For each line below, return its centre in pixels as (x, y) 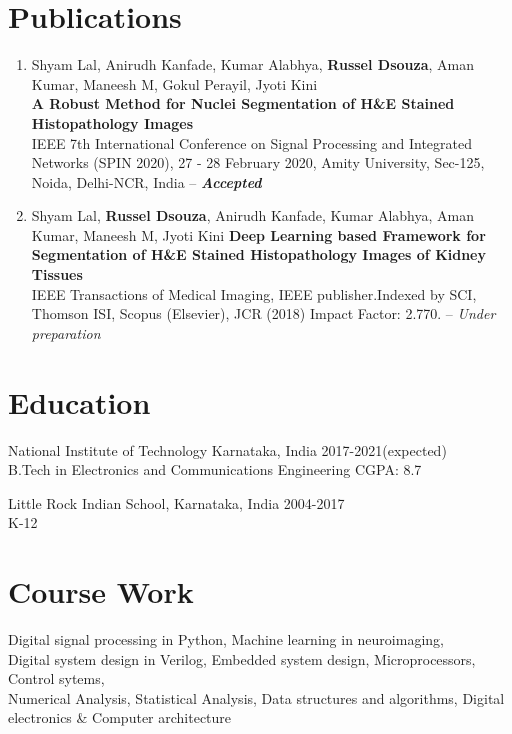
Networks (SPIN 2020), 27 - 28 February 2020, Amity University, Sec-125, (258, 162)
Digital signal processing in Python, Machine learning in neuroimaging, (226, 639)
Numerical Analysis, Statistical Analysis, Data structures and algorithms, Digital (256, 697)
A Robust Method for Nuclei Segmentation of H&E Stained (243, 103)
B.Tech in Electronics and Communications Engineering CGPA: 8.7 (215, 469)
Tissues (57, 274)
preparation (66, 332)
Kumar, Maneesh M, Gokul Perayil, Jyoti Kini (174, 83)
